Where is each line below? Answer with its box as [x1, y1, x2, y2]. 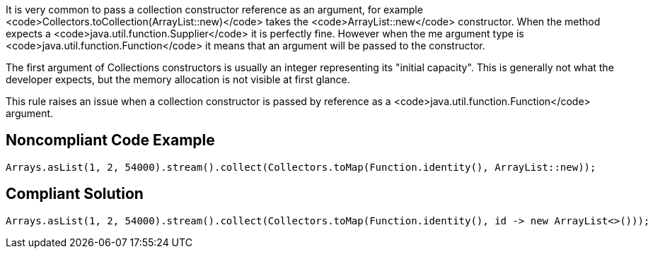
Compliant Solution [6, 185, 144, 203]
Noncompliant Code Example [6, 131, 215, 150]
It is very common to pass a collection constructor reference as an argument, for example [6, 4, 423, 16]
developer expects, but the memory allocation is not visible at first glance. [6, 73, 350, 85]
